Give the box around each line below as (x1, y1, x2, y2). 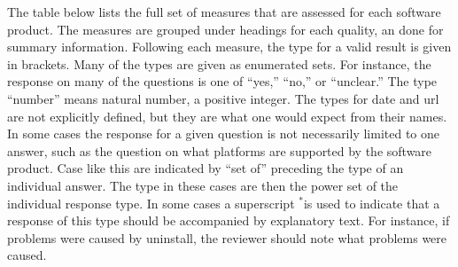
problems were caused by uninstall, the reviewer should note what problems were (7, 228, 447, 247)
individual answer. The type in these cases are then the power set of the (7, 176, 399, 194)
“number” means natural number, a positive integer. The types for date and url (7, 89, 439, 107)
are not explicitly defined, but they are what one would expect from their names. (7, 106, 447, 125)
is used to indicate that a (303, 193, 440, 212)
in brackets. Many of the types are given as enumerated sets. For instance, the (7, 54, 431, 73)
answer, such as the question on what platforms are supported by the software (7, 141, 432, 160)
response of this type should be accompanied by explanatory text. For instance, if (7, 211, 450, 230)
